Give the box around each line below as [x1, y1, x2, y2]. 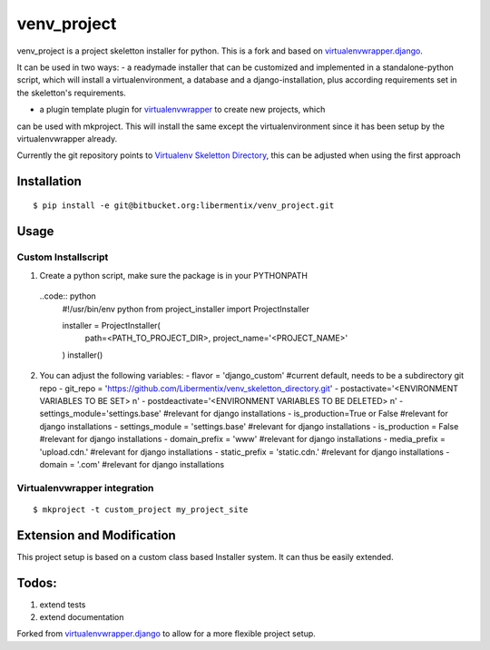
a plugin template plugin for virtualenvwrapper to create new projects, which [39, 104, 326, 115]
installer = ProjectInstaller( [62, 320, 161, 331]
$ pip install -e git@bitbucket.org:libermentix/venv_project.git [33, 200, 335, 211]
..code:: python [39, 291, 97, 301]
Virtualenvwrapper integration [16, 481, 154, 494]
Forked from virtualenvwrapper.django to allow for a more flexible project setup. [16, 628, 317, 639]
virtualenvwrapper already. [16, 133, 118, 144]
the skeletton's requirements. [16, 87, 126, 98]
